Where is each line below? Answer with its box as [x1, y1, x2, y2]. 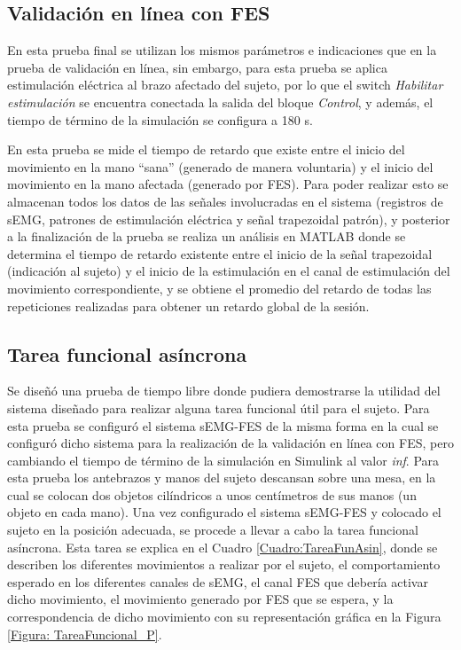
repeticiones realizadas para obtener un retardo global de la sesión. [7, 296, 370, 315]
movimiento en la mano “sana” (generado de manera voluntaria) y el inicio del [7, 157, 434, 176]
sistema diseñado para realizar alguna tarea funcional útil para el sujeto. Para [7, 398, 430, 417]
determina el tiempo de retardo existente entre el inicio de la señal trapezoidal [7, 244, 433, 262]
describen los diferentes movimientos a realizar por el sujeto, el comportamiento [7, 555, 441, 574]
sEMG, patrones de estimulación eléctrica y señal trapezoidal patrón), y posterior [7, 209, 450, 228]
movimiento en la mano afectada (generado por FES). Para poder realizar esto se [7, 175, 449, 193]
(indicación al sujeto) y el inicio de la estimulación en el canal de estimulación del [7, 262, 450, 280]
